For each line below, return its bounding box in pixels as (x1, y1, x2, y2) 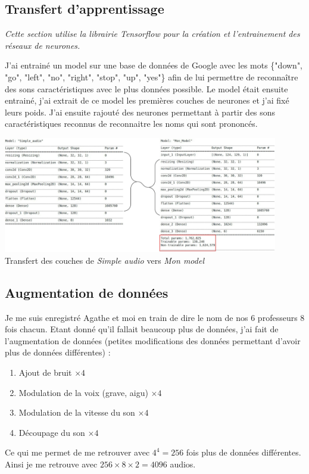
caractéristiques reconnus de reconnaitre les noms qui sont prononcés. (5, 117, 258, 130)
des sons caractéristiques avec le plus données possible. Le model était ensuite (5, 82, 288, 95)
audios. (170, 458, 196, 470)
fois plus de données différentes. (186, 446, 301, 459)
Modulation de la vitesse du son (18, 406, 135, 419)
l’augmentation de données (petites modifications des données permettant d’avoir (5, 334, 301, 347)
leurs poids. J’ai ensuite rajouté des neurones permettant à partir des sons (5, 105, 276, 118)
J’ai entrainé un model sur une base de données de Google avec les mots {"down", (5, 59, 303, 71)
